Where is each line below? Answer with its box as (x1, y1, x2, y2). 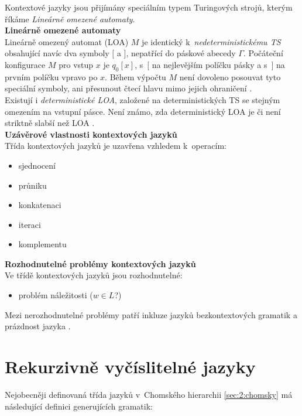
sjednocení (18, 159, 56, 171)
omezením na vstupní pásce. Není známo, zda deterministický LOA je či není (5, 105, 281, 117)
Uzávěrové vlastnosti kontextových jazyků (5, 128, 177, 140)
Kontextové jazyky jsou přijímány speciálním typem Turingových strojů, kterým (5, 1, 293, 13)
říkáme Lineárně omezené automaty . (5, 12, 135, 25)
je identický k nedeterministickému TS (142, 35, 281, 47)
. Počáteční (243, 47, 283, 59)
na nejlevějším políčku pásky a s (152, 58, 267, 70)
